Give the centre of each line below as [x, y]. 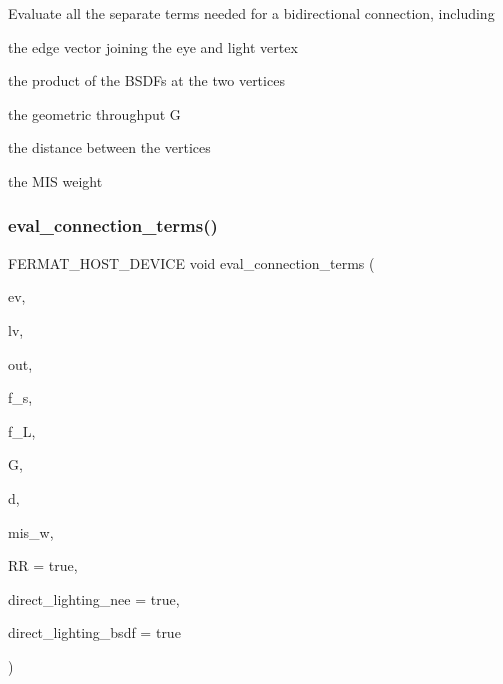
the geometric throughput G [94, 113]
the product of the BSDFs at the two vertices [146, 80]
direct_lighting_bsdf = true [94, 632]
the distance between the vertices [109, 147]
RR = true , [43, 565]
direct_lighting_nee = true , [94, 598]
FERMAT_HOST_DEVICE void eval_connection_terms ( [191, 262]
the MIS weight [55, 180]
